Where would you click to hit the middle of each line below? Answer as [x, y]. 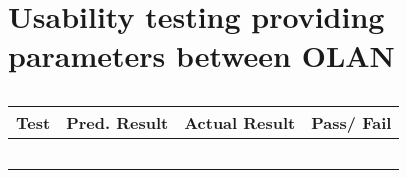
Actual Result [240, 123]
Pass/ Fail [351, 123]
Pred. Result [117, 123]
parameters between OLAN [201, 55]
